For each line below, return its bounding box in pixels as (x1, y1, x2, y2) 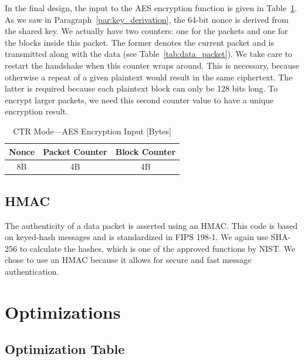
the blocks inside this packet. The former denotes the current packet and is (5, 36, 275, 48)
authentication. (5, 265, 59, 278)
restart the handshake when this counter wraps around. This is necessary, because (5, 59, 299, 71)
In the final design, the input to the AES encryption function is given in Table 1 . (5, 2, 297, 14)
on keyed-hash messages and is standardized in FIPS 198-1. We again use (5, 231, 268, 243)
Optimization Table (5, 340, 125, 358)
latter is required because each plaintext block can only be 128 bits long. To (5, 82, 278, 95)
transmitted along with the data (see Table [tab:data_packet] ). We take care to (5, 48, 292, 60)
